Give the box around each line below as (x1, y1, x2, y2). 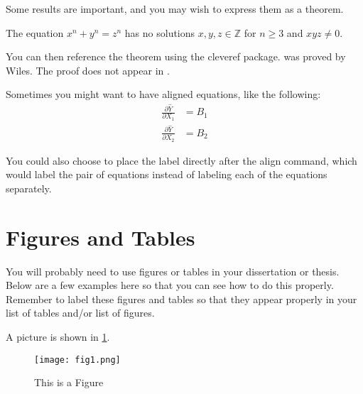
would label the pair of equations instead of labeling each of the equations (6, 167, 327, 182)
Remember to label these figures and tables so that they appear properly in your (6, 291, 357, 306)
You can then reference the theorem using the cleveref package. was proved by (6, 49, 346, 64)
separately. (6, 180, 52, 195)
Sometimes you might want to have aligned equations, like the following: (6, 87, 321, 102)
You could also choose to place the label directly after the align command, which (6, 153, 357, 168)
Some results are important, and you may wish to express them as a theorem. (6, 1, 344, 16)
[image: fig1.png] (34, 354, 121, 365)
